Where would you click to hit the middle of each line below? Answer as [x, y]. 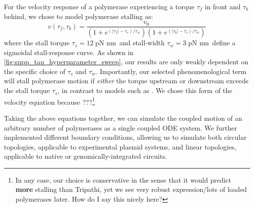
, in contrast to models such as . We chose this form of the [145, 90]
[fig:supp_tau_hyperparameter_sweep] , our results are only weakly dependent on [126, 62]
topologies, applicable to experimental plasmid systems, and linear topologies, [120, 146]
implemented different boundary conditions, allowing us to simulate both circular [125, 137]
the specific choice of [35, 71]
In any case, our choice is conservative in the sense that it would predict [123, 179]
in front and [223, 6]
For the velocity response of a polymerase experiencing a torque [99, 6]
